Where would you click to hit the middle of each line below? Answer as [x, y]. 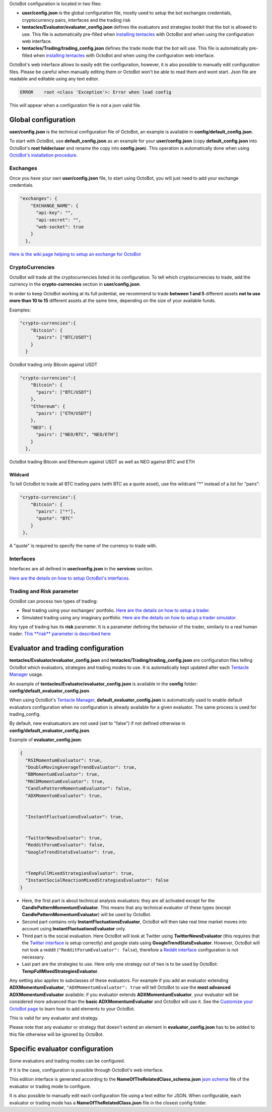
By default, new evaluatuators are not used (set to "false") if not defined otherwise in [97, 723]
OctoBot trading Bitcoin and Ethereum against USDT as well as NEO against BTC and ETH [102, 461]
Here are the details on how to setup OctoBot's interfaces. [70, 578]
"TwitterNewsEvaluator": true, [64, 838]
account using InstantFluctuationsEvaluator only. [74, 929]
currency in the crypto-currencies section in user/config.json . [75, 284]
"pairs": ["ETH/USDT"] [64, 413]
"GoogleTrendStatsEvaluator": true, [71, 852]
